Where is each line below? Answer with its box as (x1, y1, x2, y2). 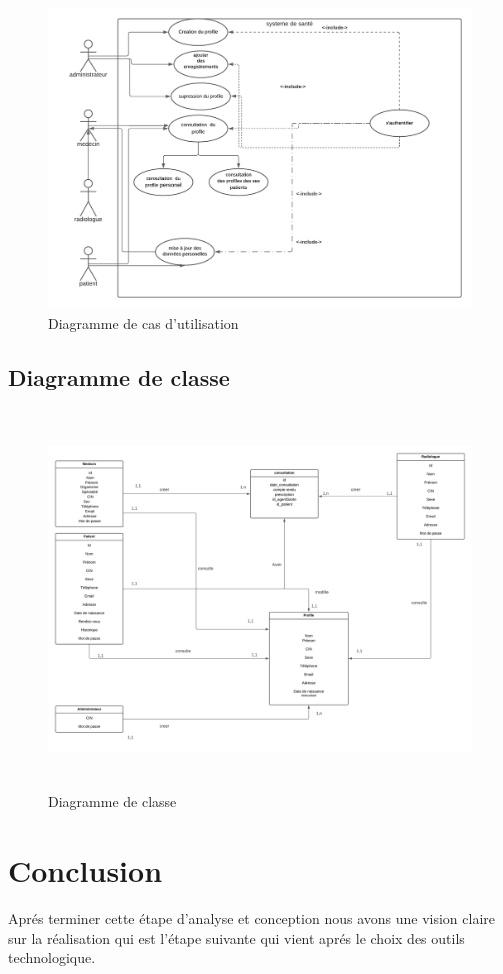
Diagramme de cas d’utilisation (48, 312, 239, 333)
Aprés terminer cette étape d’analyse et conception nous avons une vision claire (8, 908, 496, 928)
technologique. (8, 947, 96, 968)
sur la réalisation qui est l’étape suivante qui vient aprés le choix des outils (8, 927, 465, 948)
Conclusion (8, 850, 163, 891)
